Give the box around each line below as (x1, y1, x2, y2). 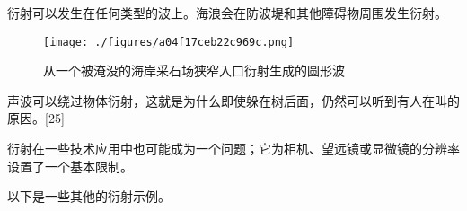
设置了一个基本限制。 (7, 156, 133, 175)
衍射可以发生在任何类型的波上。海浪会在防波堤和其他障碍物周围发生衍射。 (7, 4, 447, 22)
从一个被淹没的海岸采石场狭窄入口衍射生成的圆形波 (43, 61, 345, 80)
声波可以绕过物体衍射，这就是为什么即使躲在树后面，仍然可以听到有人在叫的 (7, 91, 460, 110)
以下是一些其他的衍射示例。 (7, 187, 171, 206)
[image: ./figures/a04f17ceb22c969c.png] (43, 35, 295, 48)
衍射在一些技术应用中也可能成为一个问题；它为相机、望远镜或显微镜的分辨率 (7, 139, 460, 158)
